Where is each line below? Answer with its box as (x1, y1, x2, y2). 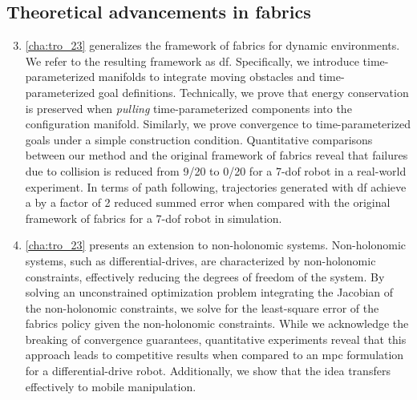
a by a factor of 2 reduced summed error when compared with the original (25, 194, 391, 211)
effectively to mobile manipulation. (25, 378, 196, 394)
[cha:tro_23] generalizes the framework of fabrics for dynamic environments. (25, 37, 400, 54)
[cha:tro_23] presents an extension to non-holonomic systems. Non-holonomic (25, 236, 406, 253)
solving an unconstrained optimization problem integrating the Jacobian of (25, 284, 394, 301)
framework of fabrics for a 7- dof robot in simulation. (25, 209, 282, 226)
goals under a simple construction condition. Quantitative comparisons (25, 131, 373, 147)
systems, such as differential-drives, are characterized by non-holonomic (25, 252, 376, 269)
